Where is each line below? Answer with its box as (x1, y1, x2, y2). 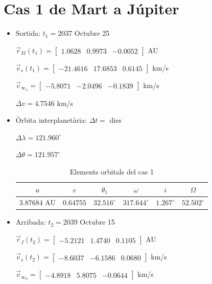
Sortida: (15, 28, 41, 38)
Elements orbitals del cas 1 (69, 166, 154, 177)
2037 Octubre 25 (58, 28, 110, 38)
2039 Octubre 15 (63, 216, 115, 227)
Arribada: (15, 216, 46, 227)
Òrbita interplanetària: (15, 115, 87, 125)
